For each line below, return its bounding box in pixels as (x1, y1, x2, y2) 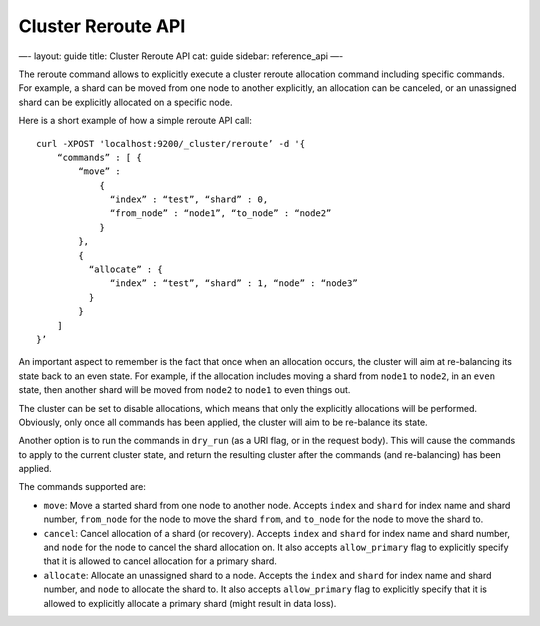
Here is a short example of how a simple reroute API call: (18, 115, 252, 127)
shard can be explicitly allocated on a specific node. (18, 96, 234, 108)
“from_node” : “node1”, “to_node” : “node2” (110, 208, 332, 219)
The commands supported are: (18, 481, 147, 493)
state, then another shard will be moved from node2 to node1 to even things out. (18, 384, 351, 396)
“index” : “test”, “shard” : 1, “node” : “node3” (110, 278, 359, 289)
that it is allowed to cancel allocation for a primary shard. (43, 555, 277, 567)
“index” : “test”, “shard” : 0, (110, 194, 269, 205)
